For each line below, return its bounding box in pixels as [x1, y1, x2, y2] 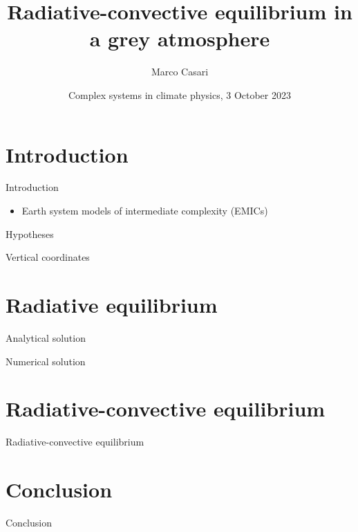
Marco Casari [151, 64, 209, 79]
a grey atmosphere [89, 24, 270, 53]
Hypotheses [6, 226, 54, 241]
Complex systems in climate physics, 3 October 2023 [68, 87, 291, 102]
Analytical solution [6, 330, 86, 345]
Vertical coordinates [6, 250, 90, 264]
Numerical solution [6, 354, 86, 368]
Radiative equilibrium [6, 291, 218, 318]
